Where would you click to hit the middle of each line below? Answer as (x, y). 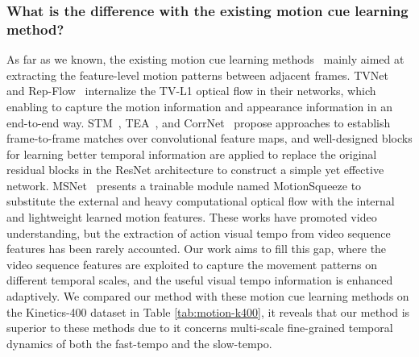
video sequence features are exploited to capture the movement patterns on (192, 264)
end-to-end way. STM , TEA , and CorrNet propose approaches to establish (199, 122)
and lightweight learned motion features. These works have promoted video (192, 217)
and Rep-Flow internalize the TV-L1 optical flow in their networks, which (191, 91)
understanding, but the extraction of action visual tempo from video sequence (199, 232)
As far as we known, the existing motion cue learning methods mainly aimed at (205, 59)
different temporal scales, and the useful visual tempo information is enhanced (200, 280)
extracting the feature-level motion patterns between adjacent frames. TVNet (197, 75)
